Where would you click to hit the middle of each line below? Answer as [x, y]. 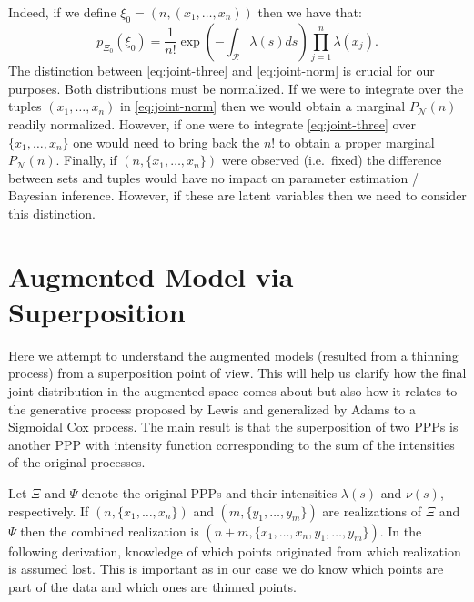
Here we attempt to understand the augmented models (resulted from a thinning [233, 355]
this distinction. [52, 213]
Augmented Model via [151, 275]
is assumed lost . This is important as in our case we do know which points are [226, 569]
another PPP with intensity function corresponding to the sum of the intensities [232, 444]
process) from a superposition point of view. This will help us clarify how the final [237, 373]
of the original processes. [77, 462]
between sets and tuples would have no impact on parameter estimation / [214, 177]
